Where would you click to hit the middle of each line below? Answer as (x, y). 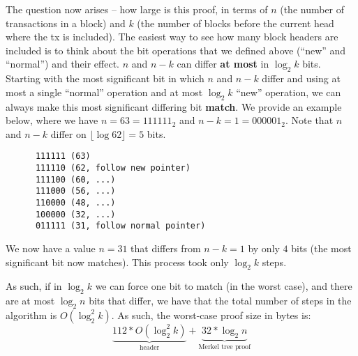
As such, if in (34, 286)
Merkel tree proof (224, 347)
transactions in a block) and (66, 23)
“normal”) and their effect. (63, 64)
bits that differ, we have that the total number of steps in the (220, 301)
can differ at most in (223, 64)
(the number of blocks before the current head (236, 23)
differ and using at (301, 78)
